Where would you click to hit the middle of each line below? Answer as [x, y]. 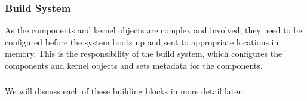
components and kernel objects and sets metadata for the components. [134, 65]
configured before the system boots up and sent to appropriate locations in [142, 42]
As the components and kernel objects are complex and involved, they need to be [153, 30]
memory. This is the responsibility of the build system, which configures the [144, 53]
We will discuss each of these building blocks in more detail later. [124, 91]
